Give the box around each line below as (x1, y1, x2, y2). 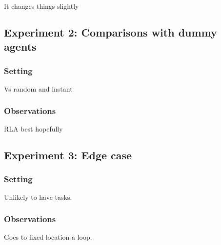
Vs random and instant (4, 83, 73, 94)
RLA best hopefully (4, 123, 63, 133)
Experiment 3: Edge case (4, 147, 132, 162)
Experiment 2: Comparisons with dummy (4, 24, 217, 39)
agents (4, 39, 37, 54)
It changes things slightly (4, 1, 79, 11)
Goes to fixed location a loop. (4, 232, 92, 242)
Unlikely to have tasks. (4, 192, 72, 202)
